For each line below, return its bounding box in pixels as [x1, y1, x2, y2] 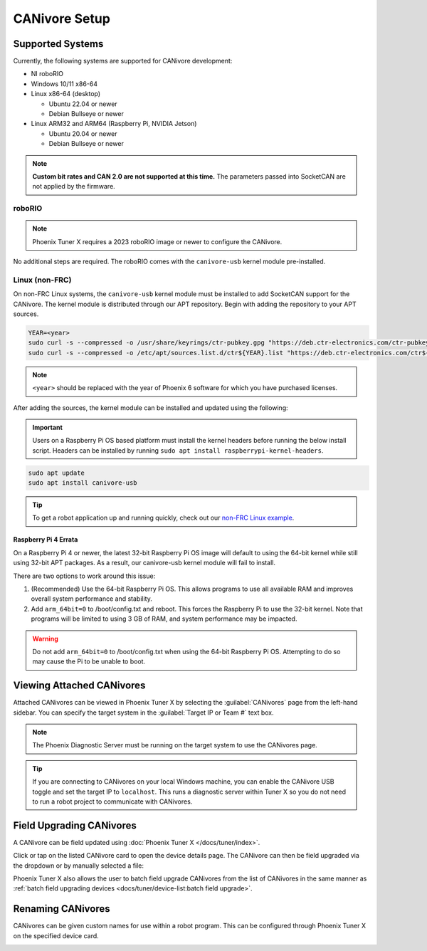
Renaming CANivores [13, 903, 110, 915]
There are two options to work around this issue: [13, 572, 156, 580]
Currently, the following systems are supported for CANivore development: [13, 57, 233, 65]
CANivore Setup [13, 11, 110, 26]
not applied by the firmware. [32, 182, 115, 191]
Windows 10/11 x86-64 [31, 79, 98, 88]
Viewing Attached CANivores [13, 680, 146, 692]
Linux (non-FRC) [13, 275, 72, 285]
